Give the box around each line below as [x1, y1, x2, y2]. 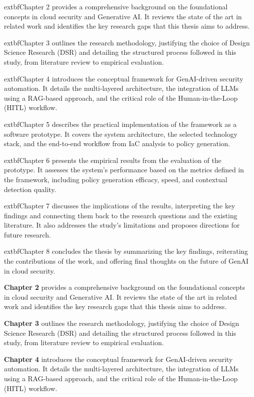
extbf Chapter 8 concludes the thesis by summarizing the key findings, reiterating [4, 246, 248, 256]
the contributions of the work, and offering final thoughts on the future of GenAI [4, 256, 249, 266]
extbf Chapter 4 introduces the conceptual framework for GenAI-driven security [4, 73, 244, 83]
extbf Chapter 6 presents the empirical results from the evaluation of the [4, 155, 221, 165]
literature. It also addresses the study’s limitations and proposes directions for [4, 220, 240, 230]
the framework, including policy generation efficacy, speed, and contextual [4, 174, 227, 184]
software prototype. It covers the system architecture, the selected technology [4, 128, 238, 139]
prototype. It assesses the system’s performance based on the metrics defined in [4, 164, 244, 175]
